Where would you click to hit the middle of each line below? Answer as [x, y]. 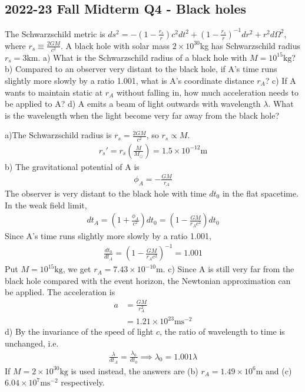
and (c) [279, 370]
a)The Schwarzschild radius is [58, 135]
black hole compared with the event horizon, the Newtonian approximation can [148, 280]
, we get [77, 269]
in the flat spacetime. [261, 193]
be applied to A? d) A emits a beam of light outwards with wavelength [133, 104]
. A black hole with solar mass [115, 45]
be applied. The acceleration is [60, 292]
